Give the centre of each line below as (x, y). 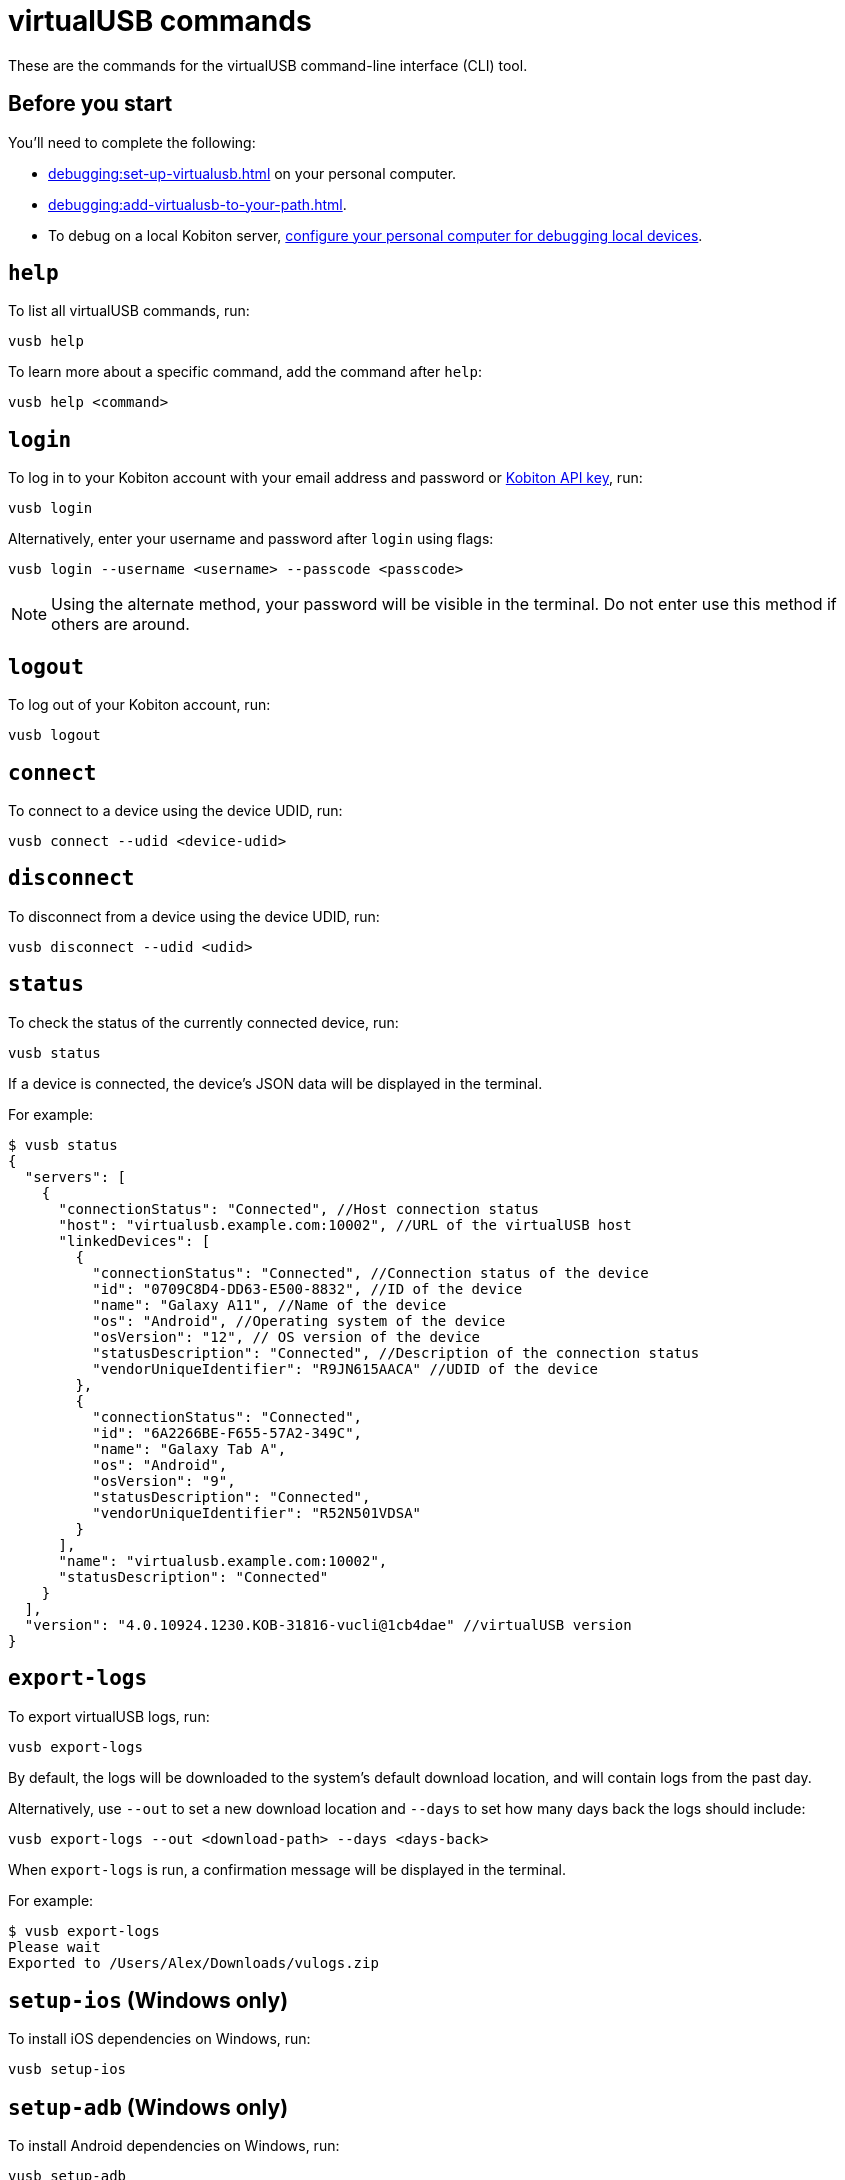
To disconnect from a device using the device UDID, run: (194, 916)
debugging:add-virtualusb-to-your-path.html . (197, 204)
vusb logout (54, 735)
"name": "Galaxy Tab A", (189, 1448)
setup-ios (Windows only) (148, 2000)
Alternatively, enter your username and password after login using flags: (251, 539)
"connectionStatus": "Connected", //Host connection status (299, 1208)
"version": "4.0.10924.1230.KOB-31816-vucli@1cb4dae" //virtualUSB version (328, 1624)
